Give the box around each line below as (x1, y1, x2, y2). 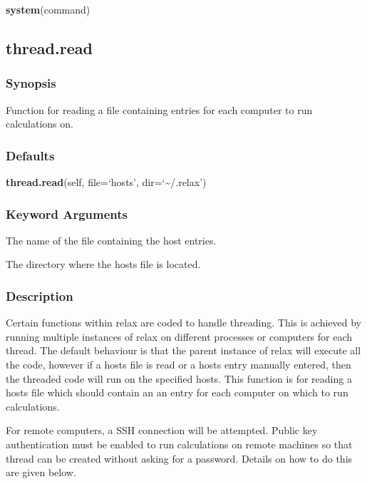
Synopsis (6, 74, 56, 92)
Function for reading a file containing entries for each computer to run (6, 102, 313, 117)
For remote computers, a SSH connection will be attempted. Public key (6, 423, 318, 438)
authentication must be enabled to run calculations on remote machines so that (6, 436, 353, 451)
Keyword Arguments (6, 205, 128, 222)
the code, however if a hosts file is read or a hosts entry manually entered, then (6, 357, 351, 371)
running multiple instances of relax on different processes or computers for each (6, 329, 353, 344)
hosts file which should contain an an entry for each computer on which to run (6, 385, 348, 400)
